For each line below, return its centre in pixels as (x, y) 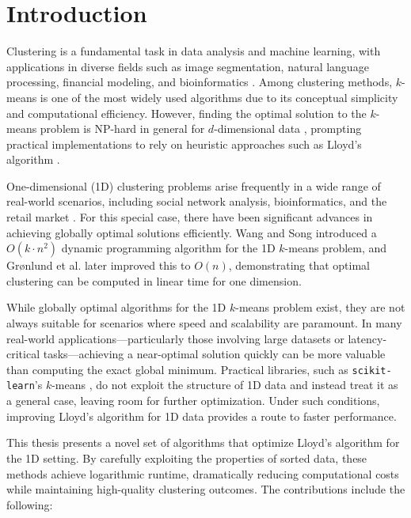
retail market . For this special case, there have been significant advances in (190, 217)
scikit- (372, 371)
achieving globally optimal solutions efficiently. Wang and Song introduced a (192, 232)
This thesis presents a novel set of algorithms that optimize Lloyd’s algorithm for (203, 442)
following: (30, 504)
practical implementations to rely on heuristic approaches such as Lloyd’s (184, 144)
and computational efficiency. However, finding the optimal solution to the (186, 113)
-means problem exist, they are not (320, 307)
